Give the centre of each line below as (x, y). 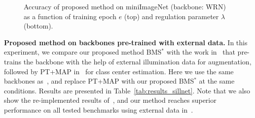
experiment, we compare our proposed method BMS (83, 52)
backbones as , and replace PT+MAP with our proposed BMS (99, 81)
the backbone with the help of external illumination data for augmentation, (137, 61)
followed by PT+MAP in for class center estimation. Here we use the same (119, 71)
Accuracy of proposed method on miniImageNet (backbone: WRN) (125, 6)
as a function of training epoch (70, 16)
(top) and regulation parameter (171, 16)
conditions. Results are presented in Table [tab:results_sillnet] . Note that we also (127, 90)
